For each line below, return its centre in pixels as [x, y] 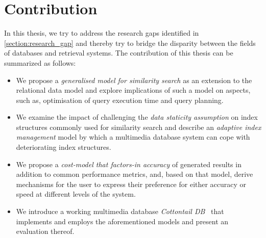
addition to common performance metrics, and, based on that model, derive [135, 174]
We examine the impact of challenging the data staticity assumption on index [137, 117]
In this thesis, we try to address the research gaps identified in [102, 33]
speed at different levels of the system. [76, 194]
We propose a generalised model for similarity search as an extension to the [134, 80]
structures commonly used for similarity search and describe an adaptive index [139, 127]
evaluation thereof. [45, 231]
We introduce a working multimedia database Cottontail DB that [120, 211]
